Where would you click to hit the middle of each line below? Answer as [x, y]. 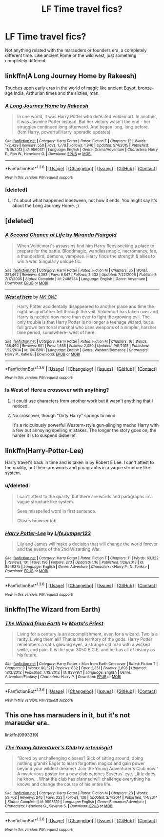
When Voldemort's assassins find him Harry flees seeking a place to [86, 246]
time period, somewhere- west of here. [56, 332]
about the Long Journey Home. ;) [46, 205]
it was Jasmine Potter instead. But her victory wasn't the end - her [84, 122]
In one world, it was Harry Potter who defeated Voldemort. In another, [87, 117]
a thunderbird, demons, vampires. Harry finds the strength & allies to [86, 256]
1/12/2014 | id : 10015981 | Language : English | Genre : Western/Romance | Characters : [77, 350]
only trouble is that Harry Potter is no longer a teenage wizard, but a [85, 322]
